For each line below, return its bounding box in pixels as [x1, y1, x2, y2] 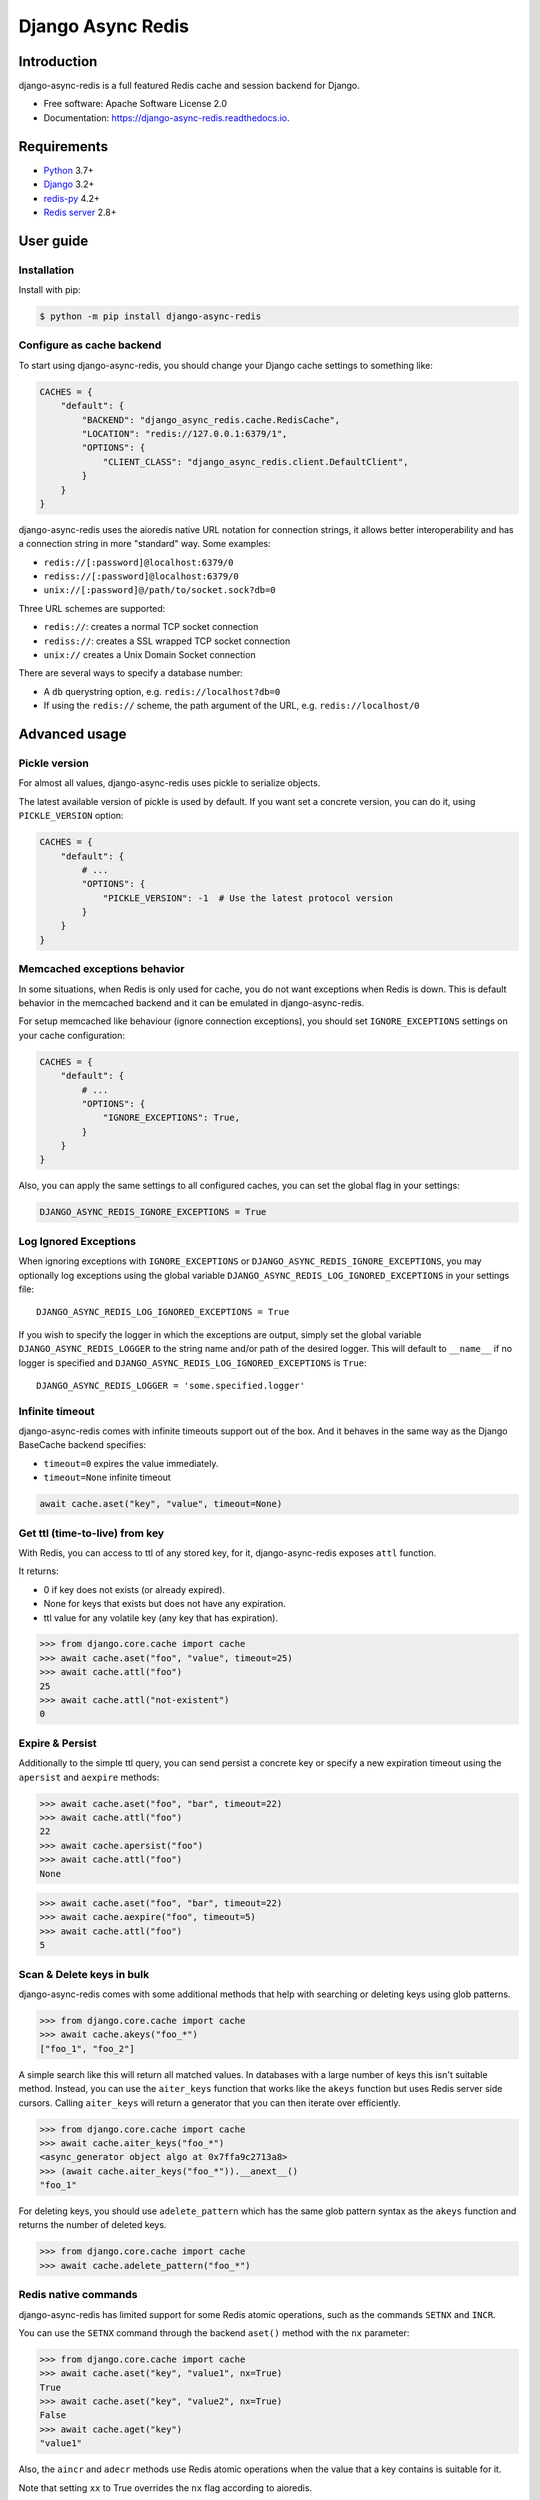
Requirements [18, 138, 109, 155]
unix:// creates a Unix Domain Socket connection [43, 649, 256, 661]
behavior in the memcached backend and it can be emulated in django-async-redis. [18, 996, 365, 1009]
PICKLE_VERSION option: [18, 810, 124, 822]
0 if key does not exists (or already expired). [43, 1583, 225, 1595]
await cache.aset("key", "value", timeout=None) [39, 1498, 283, 1510]
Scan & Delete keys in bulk [18, 1967, 150, 1981]
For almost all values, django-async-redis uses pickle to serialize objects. [18, 777, 321, 789]
